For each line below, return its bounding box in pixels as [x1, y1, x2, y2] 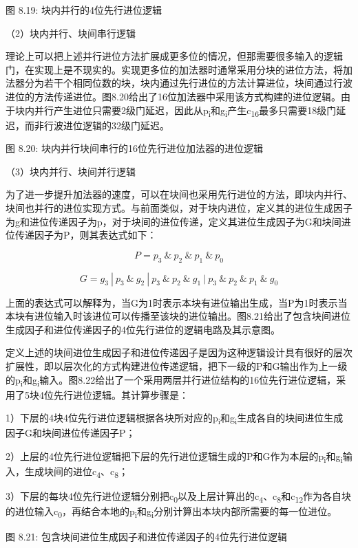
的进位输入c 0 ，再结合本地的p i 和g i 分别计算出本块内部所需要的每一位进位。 [6, 504, 337, 520]
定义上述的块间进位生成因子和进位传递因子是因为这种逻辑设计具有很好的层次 [6, 345, 352, 360]
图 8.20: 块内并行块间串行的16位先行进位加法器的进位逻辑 [6, 141, 264, 155]
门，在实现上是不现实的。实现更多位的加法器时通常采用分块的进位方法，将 [6, 62, 343, 76]
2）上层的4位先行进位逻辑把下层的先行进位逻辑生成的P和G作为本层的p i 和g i [6, 449, 343, 465]
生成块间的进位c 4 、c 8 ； [24, 464, 129, 480]
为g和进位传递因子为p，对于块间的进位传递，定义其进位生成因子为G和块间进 [6, 214, 351, 228]
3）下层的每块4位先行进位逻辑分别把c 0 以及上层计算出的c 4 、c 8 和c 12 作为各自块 [6, 489, 352, 505]
